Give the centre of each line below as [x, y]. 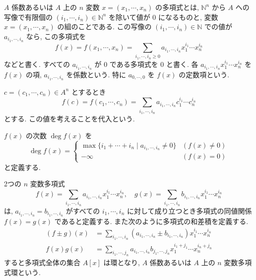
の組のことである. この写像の [104, 27]
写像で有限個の [28, 17]
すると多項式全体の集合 [42, 262]
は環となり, [122, 262]
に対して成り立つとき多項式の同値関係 [189, 210]
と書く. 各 [182, 64]
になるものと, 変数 [188, 17]
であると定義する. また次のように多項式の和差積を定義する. [151, 221]
